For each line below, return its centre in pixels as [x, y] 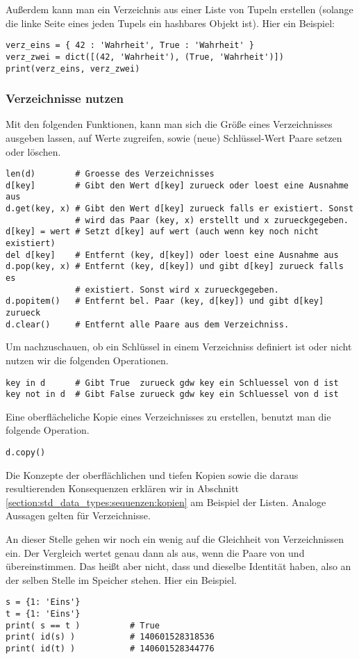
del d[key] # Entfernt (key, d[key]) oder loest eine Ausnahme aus [172, 255]
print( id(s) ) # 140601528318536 [110, 637]
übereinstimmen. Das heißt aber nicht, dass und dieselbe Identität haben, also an [178, 566]
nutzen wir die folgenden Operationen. [87, 360]
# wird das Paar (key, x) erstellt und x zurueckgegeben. [212, 220]
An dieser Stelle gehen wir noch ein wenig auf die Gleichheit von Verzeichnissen [175, 539]
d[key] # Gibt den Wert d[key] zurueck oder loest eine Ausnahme [177, 185]
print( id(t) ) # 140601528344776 [110, 649]
